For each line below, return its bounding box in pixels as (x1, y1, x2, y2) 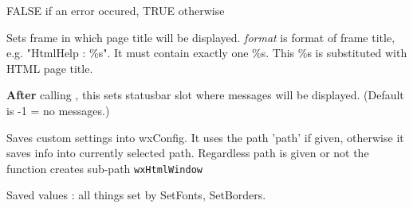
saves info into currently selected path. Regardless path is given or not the (6, 144, 369, 161)
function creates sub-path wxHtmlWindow (6, 160, 203, 176)
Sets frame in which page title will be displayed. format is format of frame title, (6, 29, 395, 45)
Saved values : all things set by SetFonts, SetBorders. (6, 187, 266, 203)
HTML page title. (6, 60, 93, 76)
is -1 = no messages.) (6, 102, 110, 118)
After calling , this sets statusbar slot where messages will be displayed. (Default (6, 87, 404, 103)
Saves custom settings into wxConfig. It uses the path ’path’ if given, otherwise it (6, 129, 404, 145)
